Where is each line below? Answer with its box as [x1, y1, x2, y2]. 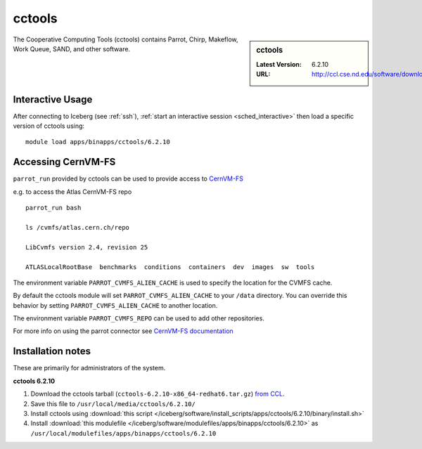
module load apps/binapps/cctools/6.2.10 [25, 138, 170, 146]
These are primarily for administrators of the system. [13, 364, 166, 372]
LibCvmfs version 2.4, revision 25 [25, 243, 148, 251]
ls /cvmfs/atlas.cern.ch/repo [25, 223, 130, 231]
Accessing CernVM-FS [13, 156, 116, 168]
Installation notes [13, 345, 91, 358]
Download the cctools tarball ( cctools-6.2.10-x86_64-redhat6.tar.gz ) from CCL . [30, 390, 285, 398]
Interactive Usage [13, 93, 93, 105]
